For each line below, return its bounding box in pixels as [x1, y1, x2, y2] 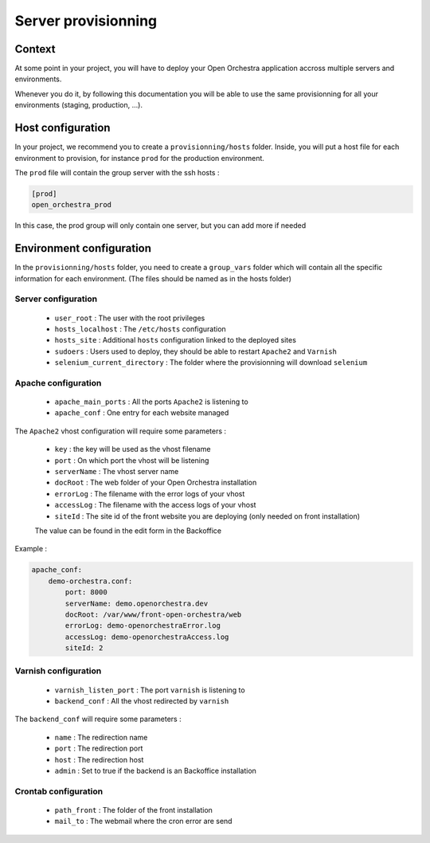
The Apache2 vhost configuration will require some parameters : [14, 426, 227, 436]
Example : [14, 544, 48, 554]
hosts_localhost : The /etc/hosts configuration [54, 323, 226, 334]
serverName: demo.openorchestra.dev [64, 598, 209, 608]
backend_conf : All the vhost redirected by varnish [54, 696, 229, 705]
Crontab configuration [14, 786, 104, 797]
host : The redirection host [54, 755, 144, 764]
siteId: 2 [64, 644, 104, 653]
